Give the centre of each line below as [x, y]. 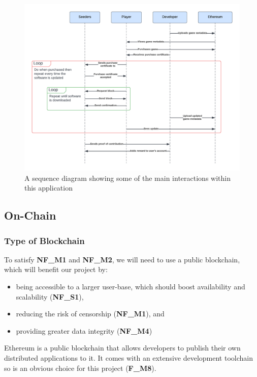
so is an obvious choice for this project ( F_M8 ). [80, 368]
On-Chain [30, 215]
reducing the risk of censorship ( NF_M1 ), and [90, 314]
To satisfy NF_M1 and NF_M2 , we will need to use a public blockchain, [122, 259]
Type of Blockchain [44, 240]
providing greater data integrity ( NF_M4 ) [84, 330]
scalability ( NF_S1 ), [50, 296]
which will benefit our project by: [56, 269]
